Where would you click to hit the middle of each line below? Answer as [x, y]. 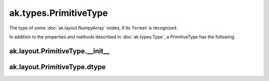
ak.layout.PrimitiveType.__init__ [59, 51]
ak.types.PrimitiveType [59, 13]
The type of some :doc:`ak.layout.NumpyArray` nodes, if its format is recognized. [93, 28]
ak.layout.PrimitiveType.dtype [58, 67]
